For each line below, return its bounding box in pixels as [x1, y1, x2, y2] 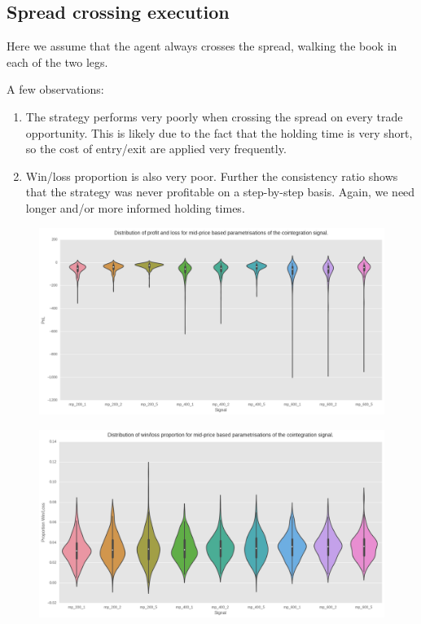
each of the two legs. [7, 53, 108, 70]
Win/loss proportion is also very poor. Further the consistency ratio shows [25, 167, 398, 184]
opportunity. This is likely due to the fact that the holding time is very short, [25, 124, 413, 141]
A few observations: [7, 81, 104, 98]
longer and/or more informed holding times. [25, 199, 245, 216]
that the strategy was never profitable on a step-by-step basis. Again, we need [25, 183, 415, 200]
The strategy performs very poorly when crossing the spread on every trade [25, 108, 403, 125]
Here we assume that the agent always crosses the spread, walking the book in [7, 37, 397, 55]
